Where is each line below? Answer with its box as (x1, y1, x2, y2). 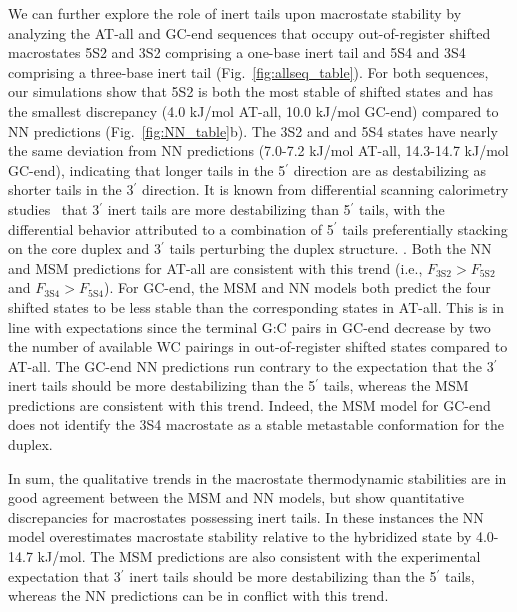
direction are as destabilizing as (293, 159, 487, 180)
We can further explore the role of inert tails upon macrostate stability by (8, 3, 462, 23)
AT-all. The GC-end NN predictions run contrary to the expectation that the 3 (8, 355, 494, 376)
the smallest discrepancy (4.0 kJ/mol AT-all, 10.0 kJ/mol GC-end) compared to (8, 100, 499, 121)
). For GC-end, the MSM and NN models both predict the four (104, 277, 491, 298)
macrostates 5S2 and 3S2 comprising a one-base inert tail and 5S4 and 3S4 (8, 42, 466, 63)
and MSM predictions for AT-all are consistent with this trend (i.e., (8, 257, 423, 278)
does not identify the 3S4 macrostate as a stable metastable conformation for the (8, 414, 504, 435)
